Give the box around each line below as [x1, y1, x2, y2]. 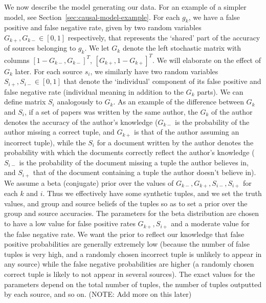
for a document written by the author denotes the [97, 137, 254, 147]
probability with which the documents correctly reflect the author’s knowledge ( [4, 147, 255, 158]
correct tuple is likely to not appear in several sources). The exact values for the [4, 268, 255, 279]
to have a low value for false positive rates [4, 218, 136, 229]
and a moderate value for [171, 218, 250, 229]
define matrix [4, 96, 46, 107]
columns [4, 54, 30, 65]
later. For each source [15, 66, 82, 76]
